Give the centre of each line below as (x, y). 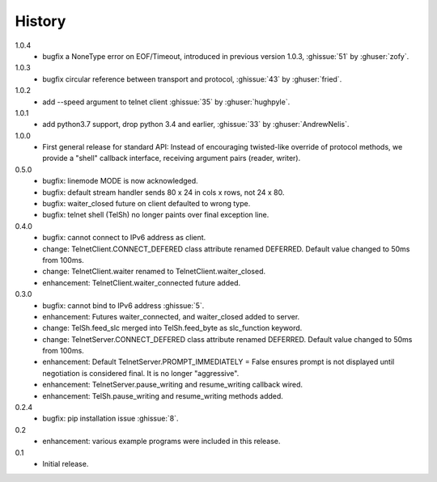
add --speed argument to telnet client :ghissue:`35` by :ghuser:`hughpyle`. (166, 102)
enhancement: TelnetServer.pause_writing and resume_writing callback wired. (173, 385)
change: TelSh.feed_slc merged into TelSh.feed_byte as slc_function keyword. (172, 328)
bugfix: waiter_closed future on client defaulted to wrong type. (146, 204)
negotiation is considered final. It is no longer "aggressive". (141, 373)
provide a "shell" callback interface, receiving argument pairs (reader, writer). (172, 159)
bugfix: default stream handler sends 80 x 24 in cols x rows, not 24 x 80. (163, 192)
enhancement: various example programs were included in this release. (161, 442)
